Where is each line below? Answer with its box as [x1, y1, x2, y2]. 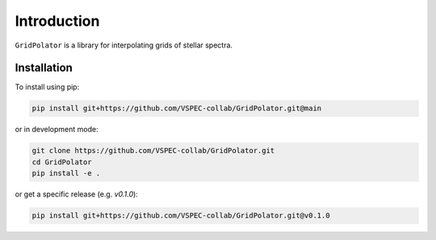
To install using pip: [15, 82, 80, 92]
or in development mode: [15, 125, 99, 134]
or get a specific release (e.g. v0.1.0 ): [15, 189, 139, 199]
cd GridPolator [31, 157, 92, 167]
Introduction [15, 12, 100, 30]
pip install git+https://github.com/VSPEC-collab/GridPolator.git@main [31, 104, 322, 113]
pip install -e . [31, 169, 101, 178]
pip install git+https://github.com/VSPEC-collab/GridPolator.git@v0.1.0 [31, 211, 330, 221]
